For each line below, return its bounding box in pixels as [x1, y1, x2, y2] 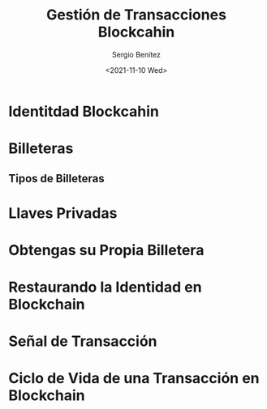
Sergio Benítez [112, 49, 161, 59]
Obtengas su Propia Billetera [8, 241, 205, 259]
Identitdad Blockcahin [8, 102, 160, 121]
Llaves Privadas [8, 204, 118, 222]
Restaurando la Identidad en [8, 278, 202, 296]
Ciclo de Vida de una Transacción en [8, 369, 260, 388]
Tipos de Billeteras [8, 172, 105, 185]
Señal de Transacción [8, 332, 157, 351]
